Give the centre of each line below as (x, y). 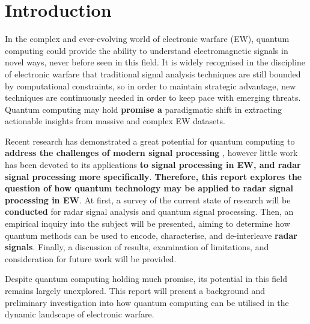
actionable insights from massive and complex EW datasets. (115, 121)
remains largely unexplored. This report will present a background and (135, 290)
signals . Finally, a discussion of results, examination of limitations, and (137, 247)
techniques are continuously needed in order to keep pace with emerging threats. (153, 97)
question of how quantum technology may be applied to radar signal (149, 188)
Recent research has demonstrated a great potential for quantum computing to (150, 141)
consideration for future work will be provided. (91, 258)
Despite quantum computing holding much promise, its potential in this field (146, 279)
